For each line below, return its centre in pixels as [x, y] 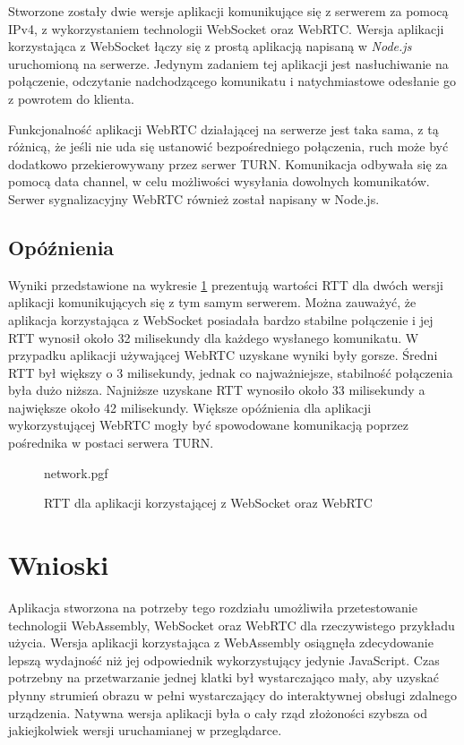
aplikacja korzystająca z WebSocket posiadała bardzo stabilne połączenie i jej [221, 319]
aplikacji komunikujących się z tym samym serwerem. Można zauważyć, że [212, 302]
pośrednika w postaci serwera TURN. [111, 443]
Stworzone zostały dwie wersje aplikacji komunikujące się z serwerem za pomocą [228, 11]
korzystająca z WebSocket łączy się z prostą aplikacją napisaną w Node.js [210, 46]
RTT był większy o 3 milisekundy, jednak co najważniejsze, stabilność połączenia [231, 372]
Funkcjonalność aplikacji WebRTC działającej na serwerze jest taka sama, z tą [223, 128]
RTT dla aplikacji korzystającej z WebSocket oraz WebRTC [208, 503]
